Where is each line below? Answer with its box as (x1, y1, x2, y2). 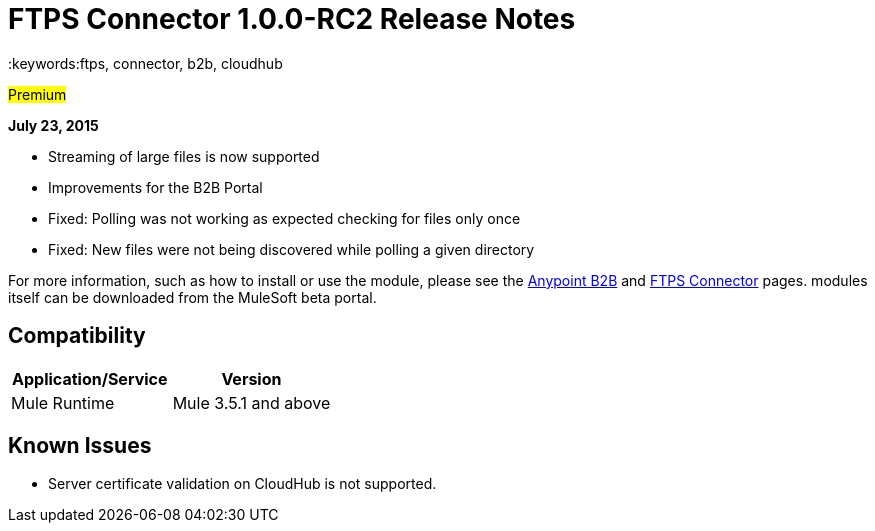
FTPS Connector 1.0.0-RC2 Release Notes (8, 2, 576, 36)
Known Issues (8, 433, 152, 459)
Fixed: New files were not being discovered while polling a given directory (48, 240, 535, 258)
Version (221, 368, 282, 389)
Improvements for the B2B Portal (48, 178, 263, 196)
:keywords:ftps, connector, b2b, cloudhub (8, 54, 283, 72)
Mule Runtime (11, 392, 115, 413)
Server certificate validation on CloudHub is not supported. (48, 475, 437, 493)
